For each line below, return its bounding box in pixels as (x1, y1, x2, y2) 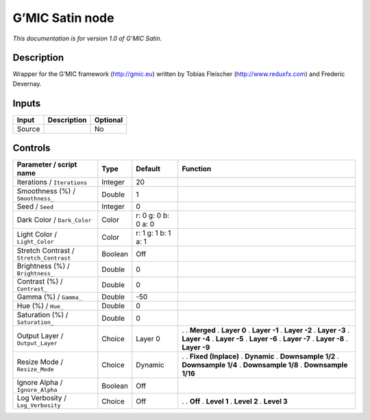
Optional (94, 115, 123, 125)
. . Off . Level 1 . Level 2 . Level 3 (182, 396, 288, 406)
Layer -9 (182, 343, 210, 352)
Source (16, 124, 40, 134)
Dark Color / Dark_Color (16, 215, 92, 225)
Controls (12, 143, 51, 154)
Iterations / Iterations (16, 177, 88, 187)
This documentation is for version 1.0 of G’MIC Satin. (12, 34, 162, 42)
